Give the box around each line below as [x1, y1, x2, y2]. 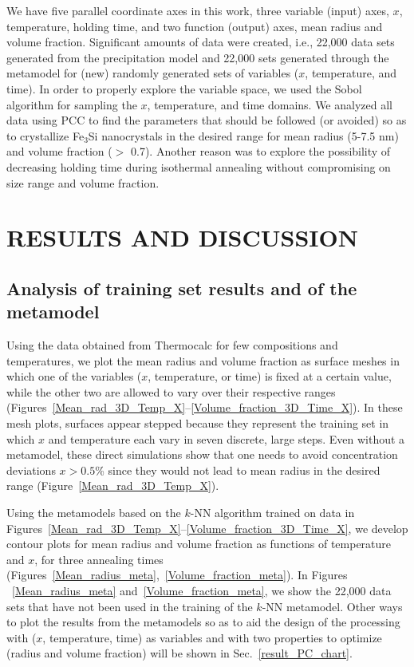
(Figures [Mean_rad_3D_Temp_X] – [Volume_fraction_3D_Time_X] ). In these [6, 399, 403, 416]
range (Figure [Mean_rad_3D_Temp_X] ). [6, 477, 219, 494]
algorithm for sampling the [6, 96, 137, 112]
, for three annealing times [34, 551, 164, 567]
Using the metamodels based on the [6, 504, 181, 521]
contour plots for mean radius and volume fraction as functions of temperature [6, 535, 392, 552]
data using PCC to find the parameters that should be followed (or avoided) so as [6, 112, 407, 128]
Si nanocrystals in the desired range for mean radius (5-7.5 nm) [88, 127, 399, 144]
